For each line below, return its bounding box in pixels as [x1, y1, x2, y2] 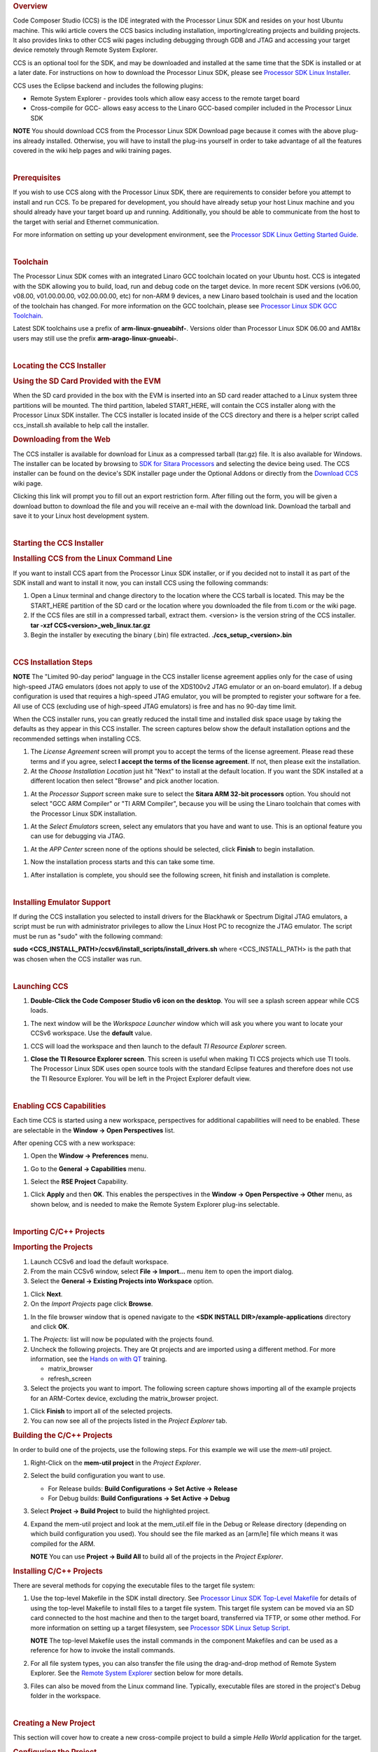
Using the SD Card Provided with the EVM [13, 376, 161, 386]
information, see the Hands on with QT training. [30, 1355, 167, 1363]
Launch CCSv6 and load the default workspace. [30, 1257, 169, 1266]
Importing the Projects [13, 1243, 93, 1252]
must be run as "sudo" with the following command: [13, 932, 163, 940]
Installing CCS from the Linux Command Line [13, 554, 173, 563]
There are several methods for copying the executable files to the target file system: [13, 1581, 255, 1590]
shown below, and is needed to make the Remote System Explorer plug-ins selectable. [30, 1200, 280, 1208]
